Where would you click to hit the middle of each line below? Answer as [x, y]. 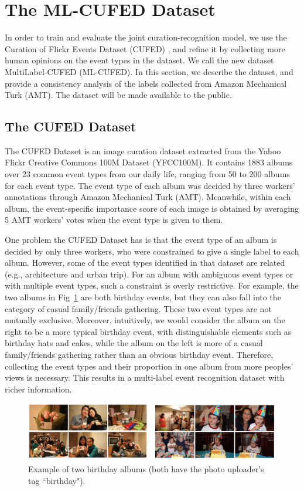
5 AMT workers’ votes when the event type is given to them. [114, 220]
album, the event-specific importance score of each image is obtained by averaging [152, 208]
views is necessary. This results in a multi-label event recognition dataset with [145, 377]
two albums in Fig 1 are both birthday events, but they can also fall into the [143, 297]
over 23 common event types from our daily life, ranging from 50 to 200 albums [147, 174]
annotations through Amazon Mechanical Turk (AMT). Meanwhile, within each [148, 197]
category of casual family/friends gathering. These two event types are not [138, 308]
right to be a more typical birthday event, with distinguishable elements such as [148, 331]
